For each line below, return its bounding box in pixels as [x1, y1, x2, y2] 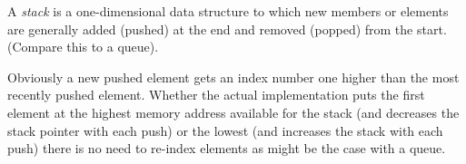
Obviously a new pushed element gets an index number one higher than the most [7, 67, 460, 86]
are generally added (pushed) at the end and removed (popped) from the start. [7, 19, 447, 38]
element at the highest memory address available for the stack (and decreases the [7, 102, 460, 121]
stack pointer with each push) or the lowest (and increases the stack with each [7, 121, 443, 140]
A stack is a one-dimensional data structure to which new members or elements [7, 2, 449, 20]
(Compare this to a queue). [7, 37, 159, 56]
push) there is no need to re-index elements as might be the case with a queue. [7, 139, 446, 158]
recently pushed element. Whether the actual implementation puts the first [7, 85, 425, 104]
